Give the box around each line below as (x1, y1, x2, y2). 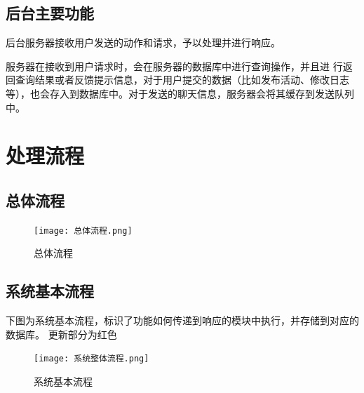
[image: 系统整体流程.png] (34, 354, 149, 364)
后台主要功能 (6, 2, 94, 24)
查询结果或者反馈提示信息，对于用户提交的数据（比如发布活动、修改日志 (15, 72, 349, 87)
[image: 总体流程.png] (34, 225, 133, 236)
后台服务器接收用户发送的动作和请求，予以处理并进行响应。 (6, 35, 281, 50)
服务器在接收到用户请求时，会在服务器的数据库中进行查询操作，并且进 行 (6, 58, 343, 73)
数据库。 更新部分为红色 (6, 326, 117, 341)
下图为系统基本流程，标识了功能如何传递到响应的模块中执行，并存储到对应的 (6, 313, 359, 328)
